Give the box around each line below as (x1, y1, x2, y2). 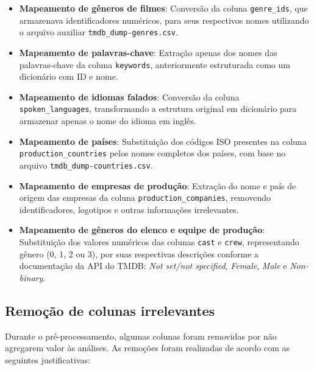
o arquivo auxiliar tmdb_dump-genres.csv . (19, 26, 178, 38)
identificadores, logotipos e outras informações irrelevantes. (19, 203, 239, 215)
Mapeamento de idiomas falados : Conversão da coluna (19, 90, 240, 103)
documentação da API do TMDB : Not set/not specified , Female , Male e (19, 259, 287, 272)
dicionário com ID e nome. (19, 70, 118, 83)
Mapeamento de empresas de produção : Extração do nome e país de (19, 179, 296, 192)
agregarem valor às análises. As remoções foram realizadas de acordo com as (5, 341, 290, 354)
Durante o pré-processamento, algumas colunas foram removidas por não (5, 329, 277, 342)
